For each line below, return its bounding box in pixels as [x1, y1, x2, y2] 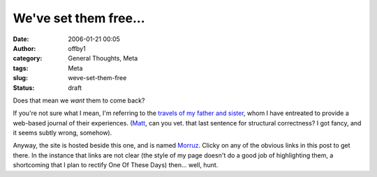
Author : [13, 44, 36, 52]
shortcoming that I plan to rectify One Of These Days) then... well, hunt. [13, 161, 219, 169]
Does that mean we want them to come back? [13, 96, 145, 105]
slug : [13, 74, 28, 82]
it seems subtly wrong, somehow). [13, 129, 112, 137]
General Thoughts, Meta [68, 54, 138, 63]
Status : [13, 84, 35, 92]
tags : [13, 63, 29, 72]
